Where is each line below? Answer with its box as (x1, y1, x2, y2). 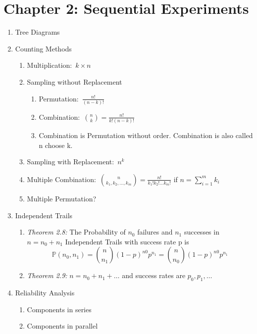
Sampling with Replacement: (27, 156, 114, 167)
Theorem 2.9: (27, 270, 67, 281)
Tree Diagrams (15, 27, 60, 37)
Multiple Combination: (27, 174, 96, 184)
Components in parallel (27, 321, 98, 331)
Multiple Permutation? (27, 193, 97, 203)
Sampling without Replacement (27, 76, 122, 87)
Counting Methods (15, 43, 72, 53)
